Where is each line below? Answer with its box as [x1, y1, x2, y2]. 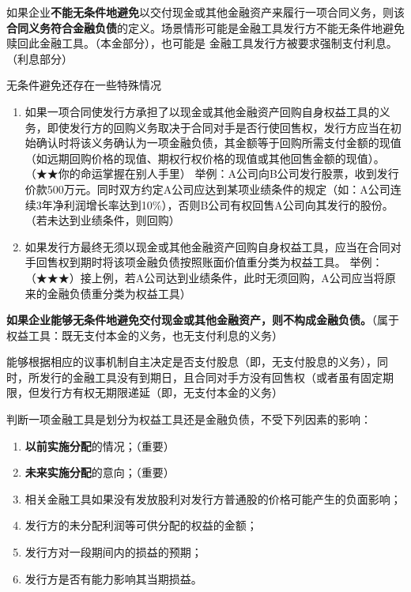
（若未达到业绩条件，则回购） [25, 212, 180, 228]
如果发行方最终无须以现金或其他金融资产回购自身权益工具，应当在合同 [25, 238, 390, 255]
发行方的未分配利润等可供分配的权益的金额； [25, 517, 258, 534]
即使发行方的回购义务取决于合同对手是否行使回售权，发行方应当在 [47, 119, 390, 135]
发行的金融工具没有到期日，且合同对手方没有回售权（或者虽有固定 [39, 368, 383, 385]
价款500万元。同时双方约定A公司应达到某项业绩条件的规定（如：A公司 [25, 180, 390, 197]
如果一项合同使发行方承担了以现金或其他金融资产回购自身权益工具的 [25, 103, 379, 119]
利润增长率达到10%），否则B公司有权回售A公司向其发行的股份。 [63, 196, 394, 213]
